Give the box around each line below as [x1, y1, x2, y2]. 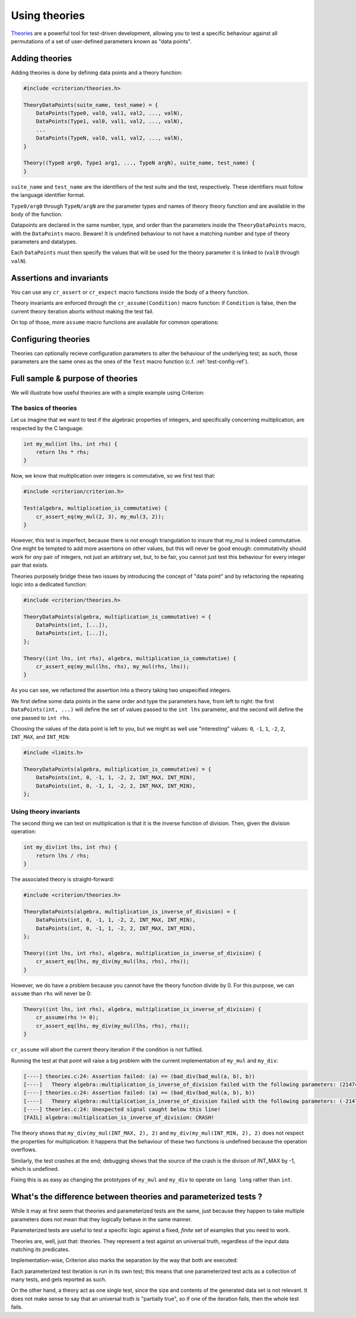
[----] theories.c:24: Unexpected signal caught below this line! [23, 1106, 221, 1113]
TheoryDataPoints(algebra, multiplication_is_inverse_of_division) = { [23, 908, 237, 915]
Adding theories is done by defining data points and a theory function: [11, 69, 183, 76]
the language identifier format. [11, 192, 85, 199]
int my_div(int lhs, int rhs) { [23, 844, 118, 851]
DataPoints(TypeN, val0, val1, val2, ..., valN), [36, 135, 183, 142]
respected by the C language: [11, 424, 84, 431]
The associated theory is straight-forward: [11, 876, 115, 883]
